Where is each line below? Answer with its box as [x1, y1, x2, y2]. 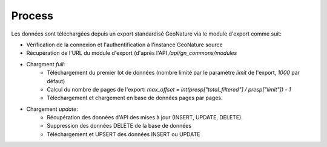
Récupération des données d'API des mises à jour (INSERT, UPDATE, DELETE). [47, 114, 243, 121]
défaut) [47, 77, 65, 84]
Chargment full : [26, 60, 65, 67]
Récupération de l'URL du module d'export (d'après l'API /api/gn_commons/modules [26, 49, 237, 57]
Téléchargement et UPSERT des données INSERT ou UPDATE [47, 130, 200, 138]
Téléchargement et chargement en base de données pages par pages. [47, 94, 223, 102]
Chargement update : [26, 105, 78, 113]
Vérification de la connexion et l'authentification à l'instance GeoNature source [26, 41, 223, 48]
